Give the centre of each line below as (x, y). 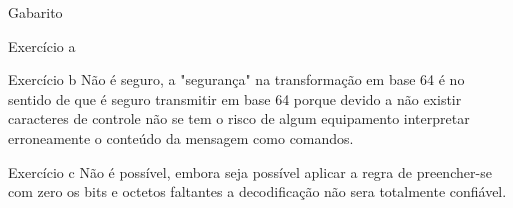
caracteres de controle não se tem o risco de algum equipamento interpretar (239, 118)
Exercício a (42, 45)
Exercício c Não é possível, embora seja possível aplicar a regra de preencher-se (250, 171)
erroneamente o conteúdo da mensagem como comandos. (181, 137)
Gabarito (35, 12)
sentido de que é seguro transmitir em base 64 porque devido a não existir (235, 98)
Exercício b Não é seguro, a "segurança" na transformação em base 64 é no (236, 79)
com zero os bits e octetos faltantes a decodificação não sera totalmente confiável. (257, 191)
